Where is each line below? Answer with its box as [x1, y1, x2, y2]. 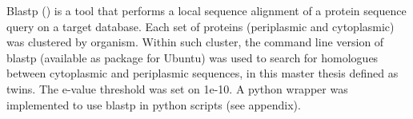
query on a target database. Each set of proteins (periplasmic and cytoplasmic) [6, 18, 395, 34]
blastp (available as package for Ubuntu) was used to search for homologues [6, 49, 379, 65]
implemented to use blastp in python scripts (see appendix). [6, 96, 301, 113]
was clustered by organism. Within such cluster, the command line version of [6, 34, 384, 50]
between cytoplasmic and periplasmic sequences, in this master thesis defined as [6, 65, 399, 81]
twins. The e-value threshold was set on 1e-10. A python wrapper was [6, 80, 348, 97]
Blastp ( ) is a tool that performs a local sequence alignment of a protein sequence [6, 2, 407, 18]
